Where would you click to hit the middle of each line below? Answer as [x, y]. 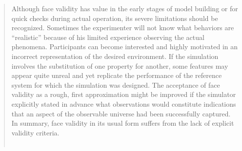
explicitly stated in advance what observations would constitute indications [124, 104]
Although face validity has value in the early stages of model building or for [125, 8]
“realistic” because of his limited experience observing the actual [108, 37]
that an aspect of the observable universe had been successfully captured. [121, 113]
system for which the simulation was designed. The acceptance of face [116, 85]
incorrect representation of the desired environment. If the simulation [115, 56]
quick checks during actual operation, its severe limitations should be [115, 18]
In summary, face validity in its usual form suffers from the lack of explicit [123, 123]
